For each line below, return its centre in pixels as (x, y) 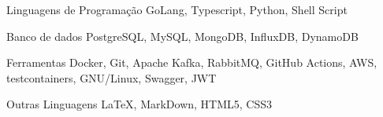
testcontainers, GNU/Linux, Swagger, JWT (112, 77)
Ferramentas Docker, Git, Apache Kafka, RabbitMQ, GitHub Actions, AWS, (192, 62)
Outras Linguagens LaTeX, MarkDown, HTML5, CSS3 (139, 104)
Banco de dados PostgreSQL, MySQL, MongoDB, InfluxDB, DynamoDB (182, 36)
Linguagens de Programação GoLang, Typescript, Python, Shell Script (177, 9)
